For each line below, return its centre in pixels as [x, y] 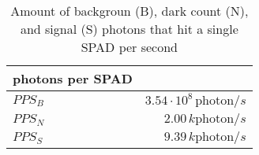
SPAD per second [129, 47]
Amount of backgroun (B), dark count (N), [129, 11]
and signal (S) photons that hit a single [129, 29]
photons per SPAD [73, 78]
